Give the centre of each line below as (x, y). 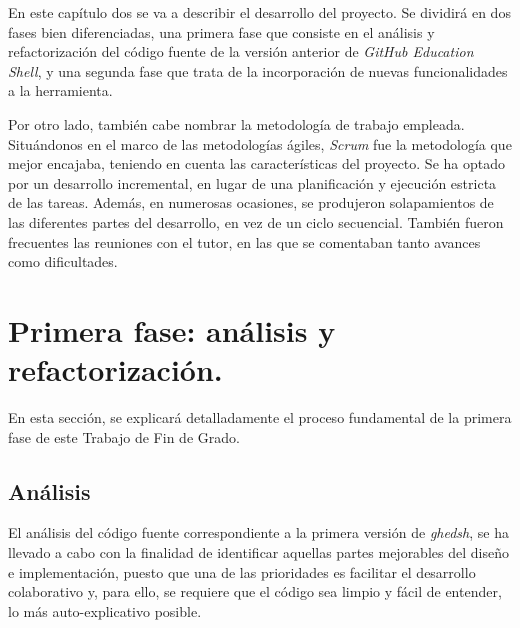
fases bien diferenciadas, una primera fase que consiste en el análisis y (221, 31)
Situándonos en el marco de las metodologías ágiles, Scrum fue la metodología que (260, 143)
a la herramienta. (60, 90)
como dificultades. (63, 261)
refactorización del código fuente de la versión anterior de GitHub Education (241, 51)
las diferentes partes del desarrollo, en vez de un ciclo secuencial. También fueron (256, 221)
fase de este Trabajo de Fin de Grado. (124, 436)
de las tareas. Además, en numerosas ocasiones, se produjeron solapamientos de (251, 202)
